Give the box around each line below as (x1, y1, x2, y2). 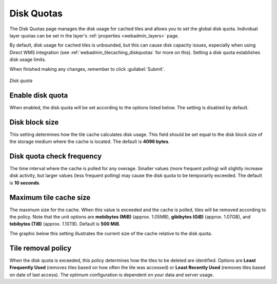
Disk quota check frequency (9, 152, 102, 160)
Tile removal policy (9, 244, 72, 252)
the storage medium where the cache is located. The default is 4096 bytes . (9, 138, 170, 145)
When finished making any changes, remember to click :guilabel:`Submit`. (9, 66, 166, 72)
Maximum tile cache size (9, 193, 91, 202)
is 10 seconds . (9, 179, 41, 186)
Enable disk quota (9, 91, 68, 99)
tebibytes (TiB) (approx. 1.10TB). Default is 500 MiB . (9, 221, 121, 227)
